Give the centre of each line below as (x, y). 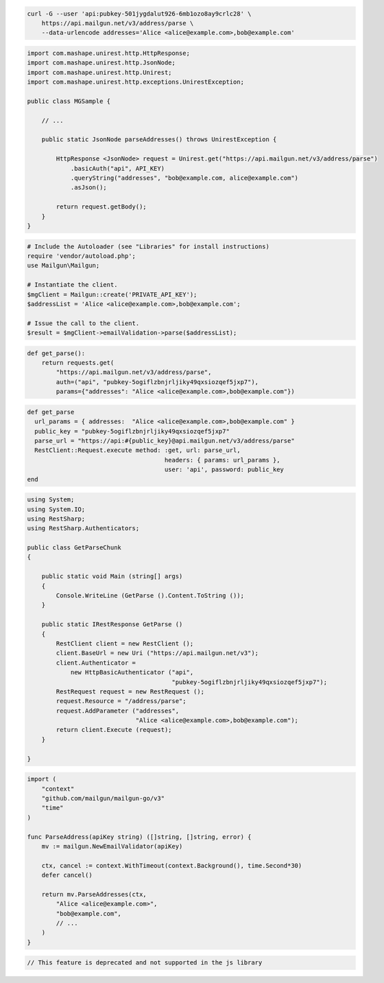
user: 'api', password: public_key (224, 470)
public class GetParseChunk (74, 548)
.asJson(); (89, 188)
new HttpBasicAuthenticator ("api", (132, 673)
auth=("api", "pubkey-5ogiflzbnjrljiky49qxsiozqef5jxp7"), (157, 382)
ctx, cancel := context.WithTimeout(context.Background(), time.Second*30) (172, 865)
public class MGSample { (69, 101)
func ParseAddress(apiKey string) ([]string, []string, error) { (139, 837)
